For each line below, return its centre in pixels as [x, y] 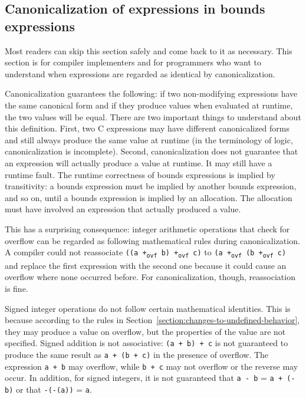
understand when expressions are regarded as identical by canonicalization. [140, 73]
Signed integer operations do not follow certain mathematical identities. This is [148, 308]
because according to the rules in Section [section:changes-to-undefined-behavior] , [152, 320]
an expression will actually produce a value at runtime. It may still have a [139, 162]
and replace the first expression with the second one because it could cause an [146, 265]
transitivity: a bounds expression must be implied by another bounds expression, [151, 186]
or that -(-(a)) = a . [54, 389]
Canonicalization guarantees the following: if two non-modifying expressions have [151, 93]
